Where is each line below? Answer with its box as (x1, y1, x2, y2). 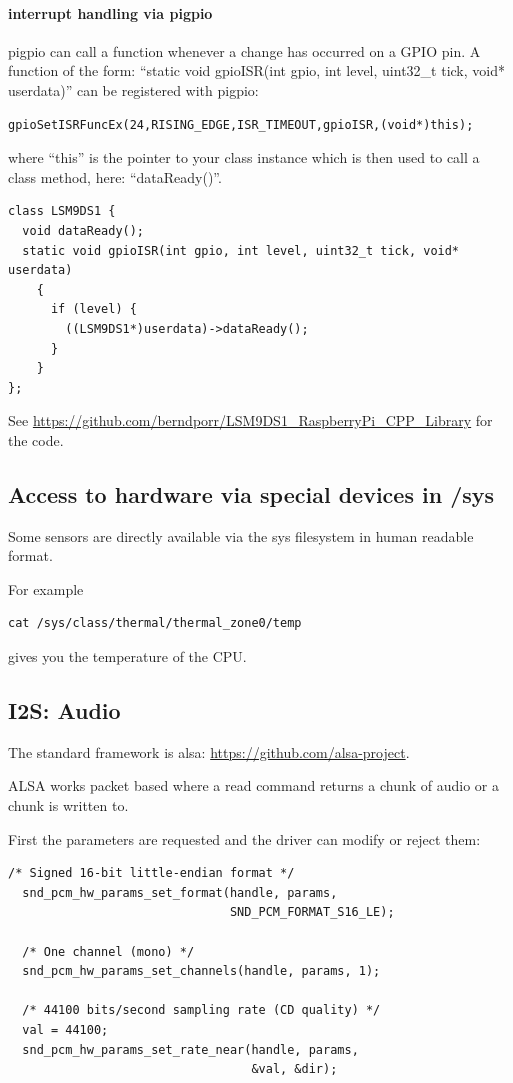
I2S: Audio (8, 695, 121, 726)
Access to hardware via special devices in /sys (8, 478, 495, 509)
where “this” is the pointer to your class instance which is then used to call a (8, 147, 480, 168)
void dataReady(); (22, 223, 145, 238)
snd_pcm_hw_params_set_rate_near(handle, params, (22, 1042, 359, 1057)
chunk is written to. (8, 795, 129, 816)
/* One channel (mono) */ (22, 944, 195, 959)
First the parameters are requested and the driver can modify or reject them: (8, 828, 481, 849)
